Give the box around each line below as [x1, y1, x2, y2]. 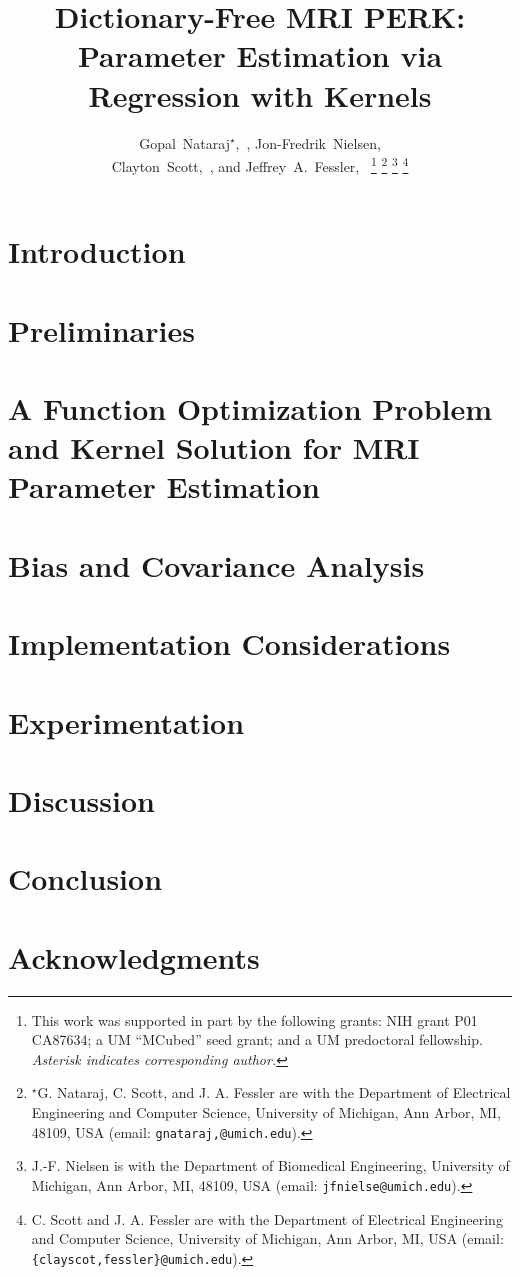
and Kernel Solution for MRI [8, 427, 420, 468]
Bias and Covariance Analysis [8, 544, 425, 585]
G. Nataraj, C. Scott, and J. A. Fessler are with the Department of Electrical [37, 1082, 511, 1103]
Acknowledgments [8, 936, 260, 977]
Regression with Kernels [88, 74, 432, 115]
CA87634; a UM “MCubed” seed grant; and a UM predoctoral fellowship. [31, 1029, 483, 1050]
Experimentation [8, 701, 245, 742]
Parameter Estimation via [77, 35, 443, 76]
